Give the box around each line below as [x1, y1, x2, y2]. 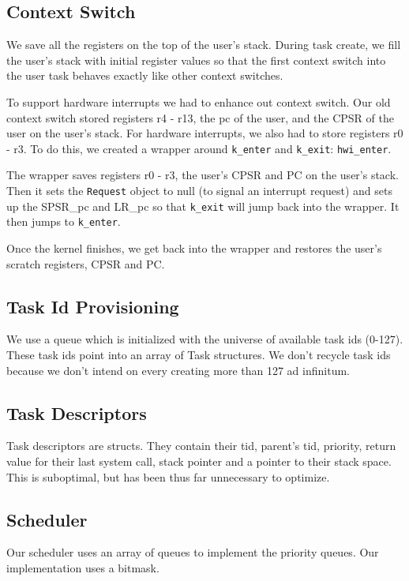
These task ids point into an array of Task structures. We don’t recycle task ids [6, 346, 391, 362]
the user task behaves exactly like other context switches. [6, 67, 283, 84]
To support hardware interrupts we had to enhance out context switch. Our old [6, 93, 391, 110]
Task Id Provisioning [6, 294, 179, 318]
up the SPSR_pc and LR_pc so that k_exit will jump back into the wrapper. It [6, 197, 400, 214]
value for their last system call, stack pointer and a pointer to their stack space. [6, 452, 392, 469]
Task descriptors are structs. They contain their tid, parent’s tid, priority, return [6, 437, 396, 454]
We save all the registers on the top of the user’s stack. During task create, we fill [6, 36, 401, 53]
